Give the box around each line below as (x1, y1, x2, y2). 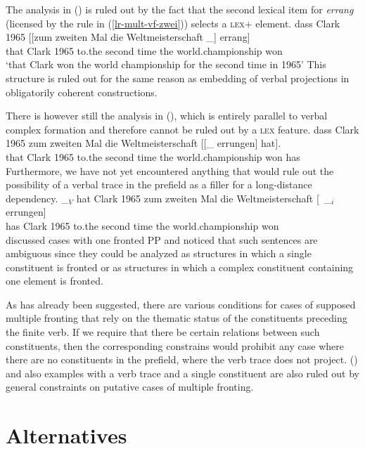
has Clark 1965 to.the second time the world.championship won (6, 218, 279, 233)
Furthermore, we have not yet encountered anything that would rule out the (6, 163, 334, 178)
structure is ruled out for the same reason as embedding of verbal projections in (6, 70, 350, 85)
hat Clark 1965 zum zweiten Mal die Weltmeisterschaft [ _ (76, 190, 332, 205)
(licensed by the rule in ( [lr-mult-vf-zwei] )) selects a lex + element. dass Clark (6, 15, 340, 30)
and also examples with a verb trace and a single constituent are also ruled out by (6, 365, 359, 380)
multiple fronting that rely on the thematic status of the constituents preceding (6, 311, 347, 325)
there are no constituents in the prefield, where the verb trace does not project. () (6, 352, 358, 367)
